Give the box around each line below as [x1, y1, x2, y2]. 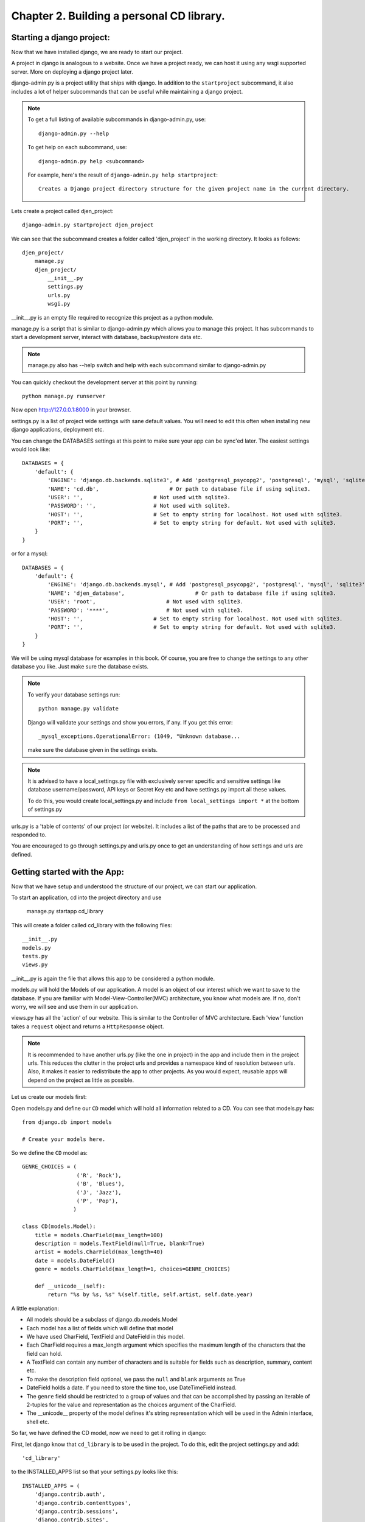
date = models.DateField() [34, 1257, 116, 1264]
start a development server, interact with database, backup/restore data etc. [11, 334, 203, 341]
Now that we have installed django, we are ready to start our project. [11, 49, 183, 56]
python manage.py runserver [22, 393, 106, 399]
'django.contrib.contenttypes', [34, 1499, 131, 1506]
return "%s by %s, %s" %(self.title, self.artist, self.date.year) [47, 1291, 253, 1298]
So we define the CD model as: [11, 1149, 88, 1157]
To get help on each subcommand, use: [27, 144, 127, 151]
